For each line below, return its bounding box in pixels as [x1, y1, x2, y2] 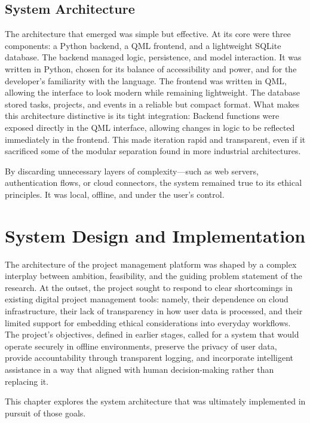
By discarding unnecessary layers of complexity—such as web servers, [5, 164, 259, 177]
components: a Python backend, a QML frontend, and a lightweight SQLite [5, 39, 281, 51]
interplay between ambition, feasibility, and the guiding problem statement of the [5, 269, 302, 282]
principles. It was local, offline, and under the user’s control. [5, 188, 225, 200]
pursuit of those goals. [5, 406, 86, 419]
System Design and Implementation [5, 223, 306, 247]
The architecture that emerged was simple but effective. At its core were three [5, 27, 291, 40]
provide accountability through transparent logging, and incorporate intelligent [5, 351, 294, 364]
